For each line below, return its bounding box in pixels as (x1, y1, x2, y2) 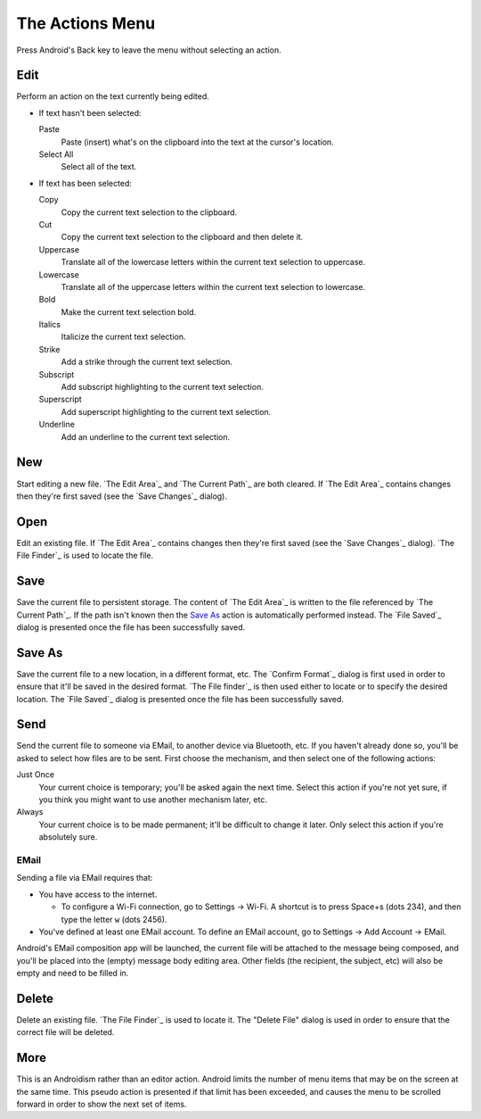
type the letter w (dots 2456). (61, 914, 167, 924)
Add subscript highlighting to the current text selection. (61, 382, 265, 393)
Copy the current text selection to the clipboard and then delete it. (61, 232, 304, 243)
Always (16, 807, 44, 817)
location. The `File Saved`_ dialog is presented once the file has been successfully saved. (16, 693, 345, 704)
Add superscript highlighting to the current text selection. (61, 406, 272, 417)
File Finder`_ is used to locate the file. (16, 550, 154, 561)
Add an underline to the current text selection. (61, 431, 231, 442)
